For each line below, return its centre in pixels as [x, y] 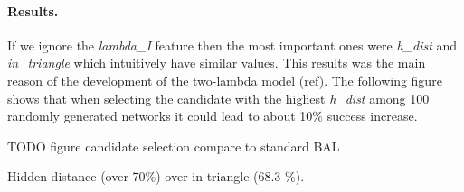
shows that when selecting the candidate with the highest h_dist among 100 [218, 98]
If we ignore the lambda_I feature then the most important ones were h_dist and [232, 45]
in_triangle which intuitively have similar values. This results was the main [217, 63]
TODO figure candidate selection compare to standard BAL [174, 146]
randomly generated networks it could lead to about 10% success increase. [213, 116]
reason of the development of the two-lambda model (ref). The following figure [225, 80]
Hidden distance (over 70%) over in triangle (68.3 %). [156, 176]
